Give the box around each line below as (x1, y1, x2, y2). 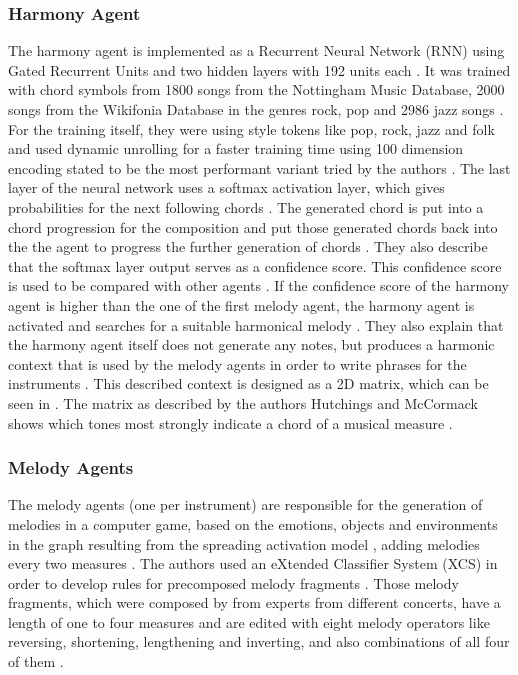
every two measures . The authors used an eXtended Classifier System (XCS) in (8, 553, 498, 574)
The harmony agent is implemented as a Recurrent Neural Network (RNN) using (8, 40, 505, 61)
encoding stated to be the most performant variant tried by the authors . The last (8, 157, 511, 178)
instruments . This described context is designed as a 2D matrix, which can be (8, 373, 489, 394)
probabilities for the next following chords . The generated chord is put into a (8, 196, 484, 217)
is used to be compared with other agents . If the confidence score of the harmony (8, 275, 509, 296)
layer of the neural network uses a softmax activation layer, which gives (8, 177, 445, 198)
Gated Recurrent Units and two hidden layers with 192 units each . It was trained (8, 59, 511, 80)
